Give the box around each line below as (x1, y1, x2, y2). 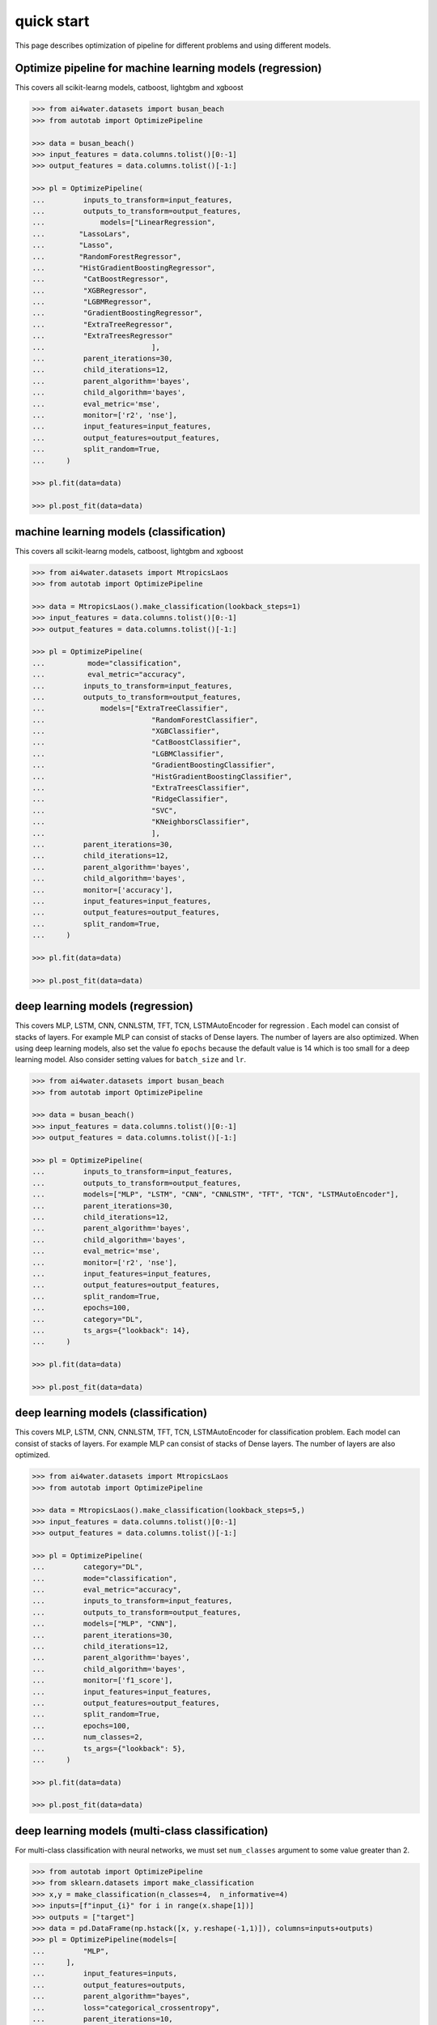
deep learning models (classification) (15, 1406, 208, 1420)
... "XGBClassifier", (32, 727, 220, 736)
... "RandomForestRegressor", (32, 252, 182, 261)
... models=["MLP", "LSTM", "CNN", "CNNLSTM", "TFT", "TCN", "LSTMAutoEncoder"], (32, 1190, 400, 1199)
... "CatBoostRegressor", (32, 275, 169, 283)
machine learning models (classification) (15, 525, 227, 539)
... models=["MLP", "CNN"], (32, 1619, 178, 1628)
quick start (15, 12, 90, 30)
